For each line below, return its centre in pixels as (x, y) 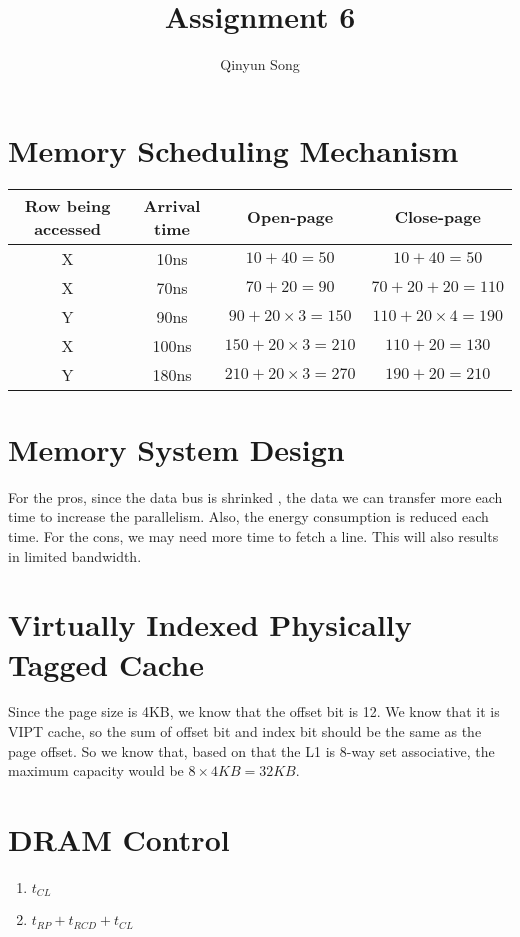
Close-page (437, 217)
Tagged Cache (106, 663)
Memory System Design (176, 448)
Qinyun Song (260, 64)
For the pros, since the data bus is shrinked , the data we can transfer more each (255, 496)
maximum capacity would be (96, 770)
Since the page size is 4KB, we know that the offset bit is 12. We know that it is (254, 711)
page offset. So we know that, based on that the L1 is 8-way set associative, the (251, 750)
